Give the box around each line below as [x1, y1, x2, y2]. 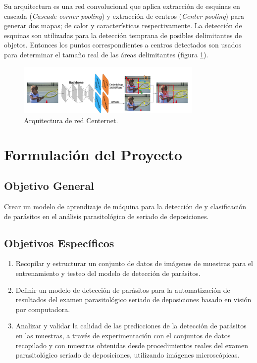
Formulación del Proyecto [4, 144, 182, 164]
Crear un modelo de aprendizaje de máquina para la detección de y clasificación [4, 201, 247, 212]
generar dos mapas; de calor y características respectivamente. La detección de [4, 20, 242, 31]
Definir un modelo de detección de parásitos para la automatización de [15, 284, 230, 295]
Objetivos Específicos [4, 235, 114, 250]
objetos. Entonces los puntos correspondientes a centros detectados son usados [4, 40, 242, 50]
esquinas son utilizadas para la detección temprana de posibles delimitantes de [4, 30, 242, 40]
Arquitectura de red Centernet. [24, 115, 118, 125]
